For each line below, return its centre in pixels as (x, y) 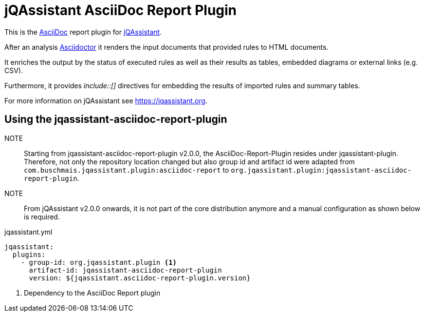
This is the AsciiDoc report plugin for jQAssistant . (83, 32)
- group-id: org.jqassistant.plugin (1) (99, 262)
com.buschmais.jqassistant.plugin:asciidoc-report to (127, 170)
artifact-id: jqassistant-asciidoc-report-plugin (125, 270)
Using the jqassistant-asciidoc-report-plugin (116, 119)
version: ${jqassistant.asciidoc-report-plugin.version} (140, 278)
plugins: (29, 254)
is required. (42, 217)
